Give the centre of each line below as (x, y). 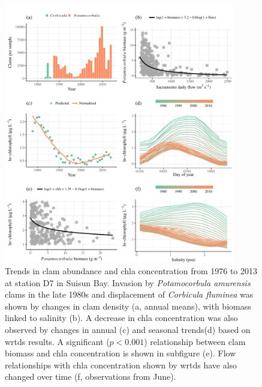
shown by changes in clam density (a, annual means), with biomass (128, 306)
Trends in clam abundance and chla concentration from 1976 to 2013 (131, 270)
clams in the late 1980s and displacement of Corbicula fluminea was (129, 294)
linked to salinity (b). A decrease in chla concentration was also (121, 318)
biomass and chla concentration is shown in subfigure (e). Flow (121, 353)
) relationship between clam (195, 341)
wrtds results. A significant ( (57, 341)
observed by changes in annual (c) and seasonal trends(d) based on (128, 329)
